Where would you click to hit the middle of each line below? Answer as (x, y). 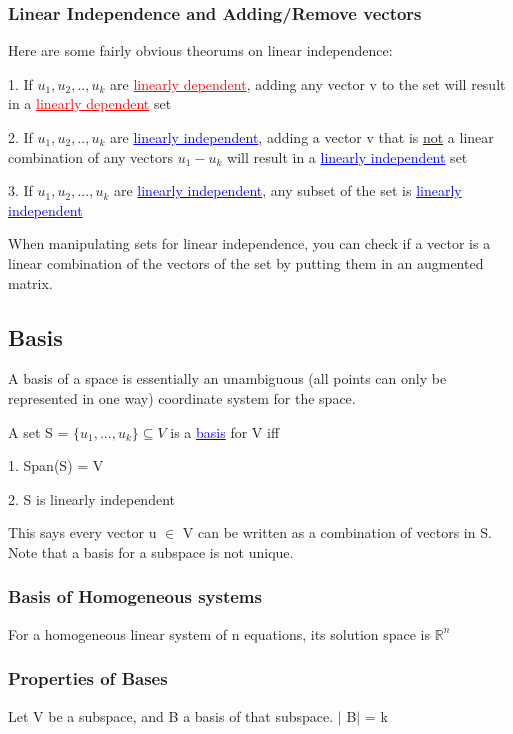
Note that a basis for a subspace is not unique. (151, 551)
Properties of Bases (88, 678)
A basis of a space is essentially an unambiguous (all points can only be (227, 378)
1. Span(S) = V (56, 465)
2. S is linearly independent (91, 498)
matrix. (30, 282)
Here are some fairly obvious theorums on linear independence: (200, 50)
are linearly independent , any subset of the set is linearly (287, 190)
